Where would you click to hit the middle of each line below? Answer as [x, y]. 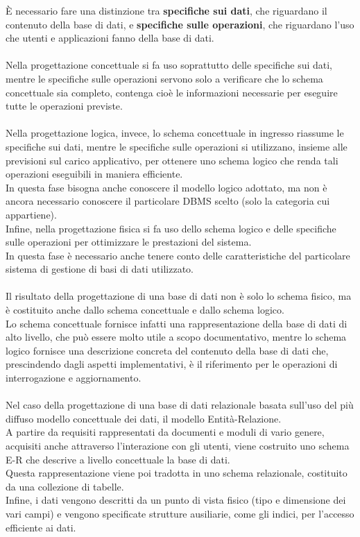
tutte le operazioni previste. [64, 106]
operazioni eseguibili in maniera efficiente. [94, 174]
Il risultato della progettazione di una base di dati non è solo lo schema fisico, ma [179, 296]
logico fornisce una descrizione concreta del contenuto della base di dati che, [167, 350]
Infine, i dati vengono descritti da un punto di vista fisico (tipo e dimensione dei [176, 500]
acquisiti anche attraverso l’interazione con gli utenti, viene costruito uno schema [178, 445]
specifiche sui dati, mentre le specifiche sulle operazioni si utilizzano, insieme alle [177, 146]
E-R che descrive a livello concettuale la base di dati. [118, 459]
